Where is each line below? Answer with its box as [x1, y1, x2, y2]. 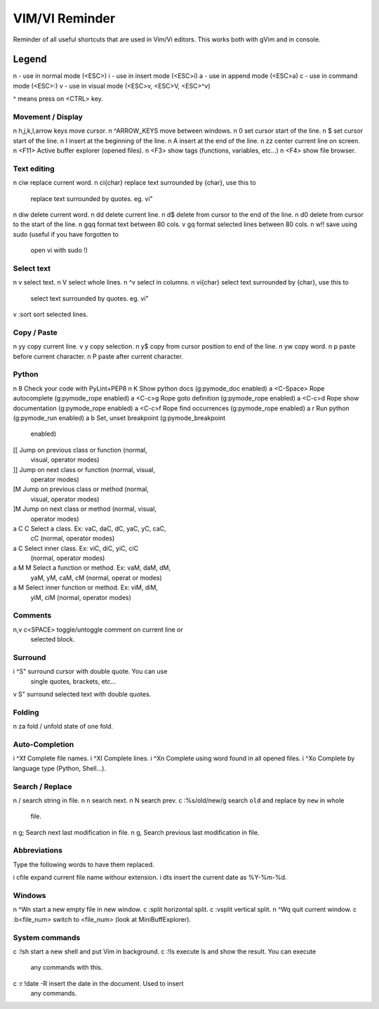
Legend [13, 53, 47, 65]
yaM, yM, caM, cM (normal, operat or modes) [30, 573, 163, 582]
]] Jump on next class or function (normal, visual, [13, 465, 156, 474]
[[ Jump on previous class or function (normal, [13, 445, 147, 454]
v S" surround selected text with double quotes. [13, 690, 152, 698]
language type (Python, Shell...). [13, 764, 107, 772]
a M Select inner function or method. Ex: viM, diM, [13, 583, 158, 592]
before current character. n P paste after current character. [13, 352, 184, 360]
